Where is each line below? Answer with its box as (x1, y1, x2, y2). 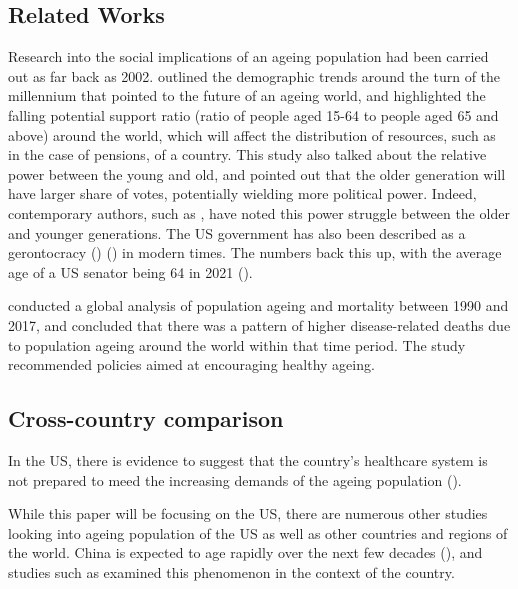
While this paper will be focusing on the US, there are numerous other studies (8, 503, 488, 524)
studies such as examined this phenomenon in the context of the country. (8, 561, 455, 582)
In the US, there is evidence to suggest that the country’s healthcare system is (8, 449, 488, 470)
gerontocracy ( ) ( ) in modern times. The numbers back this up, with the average (8, 242, 502, 263)
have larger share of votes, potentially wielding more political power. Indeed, (8, 183, 477, 204)
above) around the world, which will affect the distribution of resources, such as (8, 124, 496, 145)
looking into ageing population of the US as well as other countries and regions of (8, 522, 508, 543)
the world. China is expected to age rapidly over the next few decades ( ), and (8, 542, 483, 563)
